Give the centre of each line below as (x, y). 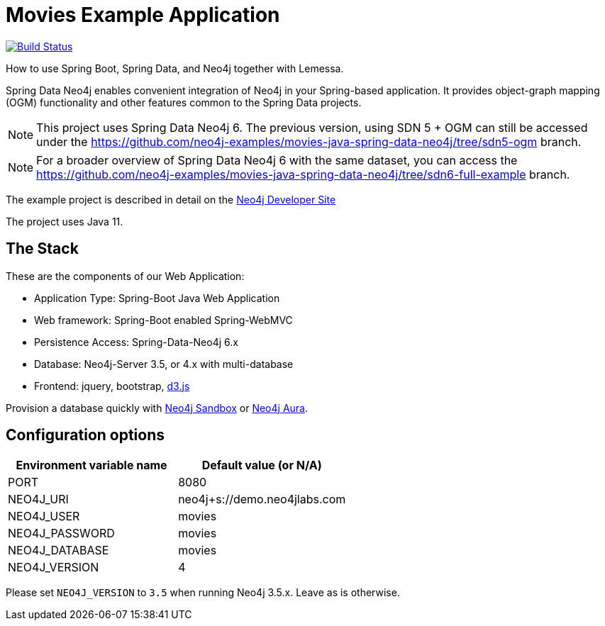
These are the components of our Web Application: (125, 276)
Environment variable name (91, 465)
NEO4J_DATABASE (59, 550)
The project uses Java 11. (65, 221)
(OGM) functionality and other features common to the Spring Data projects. (184, 102)
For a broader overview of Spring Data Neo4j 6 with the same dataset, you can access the (277, 160)
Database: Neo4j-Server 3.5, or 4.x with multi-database (164, 364)
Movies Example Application (143, 15)
